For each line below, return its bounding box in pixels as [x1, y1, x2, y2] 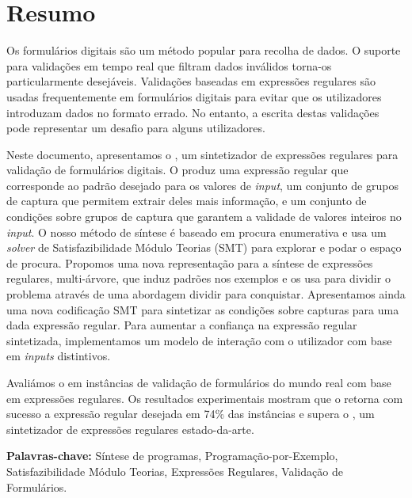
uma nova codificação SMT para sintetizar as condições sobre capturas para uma [6, 301, 399, 317]
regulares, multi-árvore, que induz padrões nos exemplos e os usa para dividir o [6, 270, 391, 287]
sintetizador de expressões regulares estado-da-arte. [6, 420, 254, 437]
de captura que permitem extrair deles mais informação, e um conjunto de [6, 192, 367, 209]
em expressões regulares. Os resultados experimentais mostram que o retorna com [6, 390, 403, 406]
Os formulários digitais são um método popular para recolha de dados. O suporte [6, 42, 401, 59]
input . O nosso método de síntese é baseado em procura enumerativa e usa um [6, 223, 387, 240]
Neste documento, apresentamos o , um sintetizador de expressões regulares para [6, 146, 399, 162]
